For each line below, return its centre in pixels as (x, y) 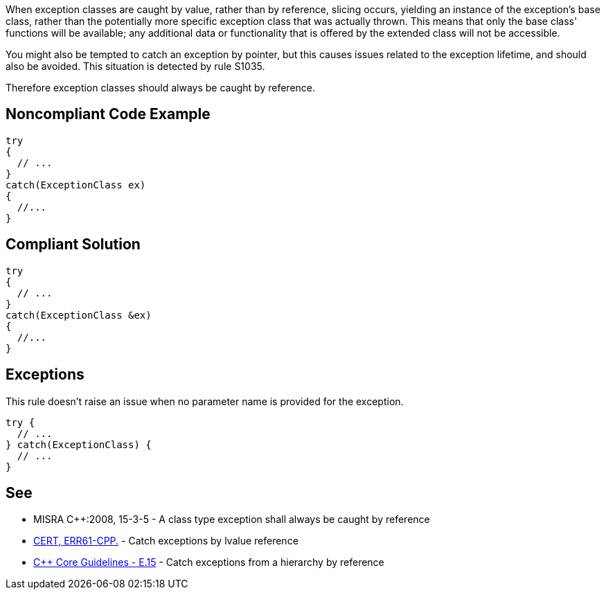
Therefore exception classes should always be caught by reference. (161, 88)
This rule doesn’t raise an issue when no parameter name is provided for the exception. (205, 401)
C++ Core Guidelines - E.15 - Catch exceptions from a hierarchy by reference (209, 562)
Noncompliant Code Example (108, 114)
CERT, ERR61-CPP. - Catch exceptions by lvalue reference (166, 541)
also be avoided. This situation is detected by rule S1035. (135, 66)
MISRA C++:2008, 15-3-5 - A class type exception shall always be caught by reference (232, 519)
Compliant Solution (73, 245)
